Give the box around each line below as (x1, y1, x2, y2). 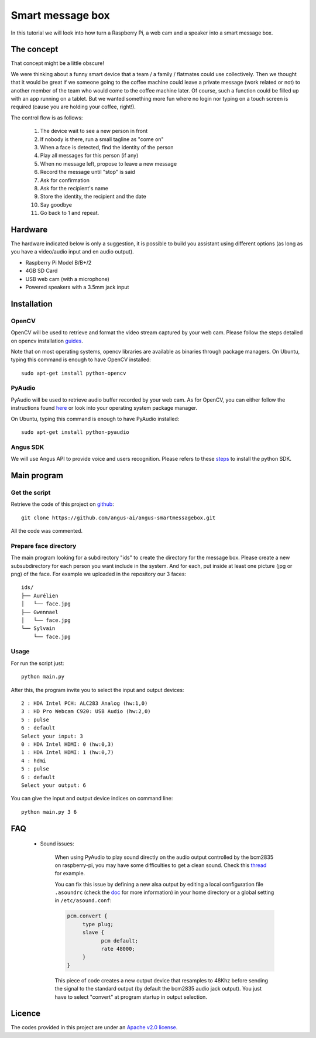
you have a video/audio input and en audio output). (11, 248, 134, 255)
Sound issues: (40, 840, 74, 847)
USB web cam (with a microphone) (25, 275, 109, 282)
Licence (11, 1009, 41, 1019)
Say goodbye (40, 201, 73, 208)
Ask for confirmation (40, 176, 90, 184)
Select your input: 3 (21, 732, 83, 739)
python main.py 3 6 (21, 809, 77, 815)
